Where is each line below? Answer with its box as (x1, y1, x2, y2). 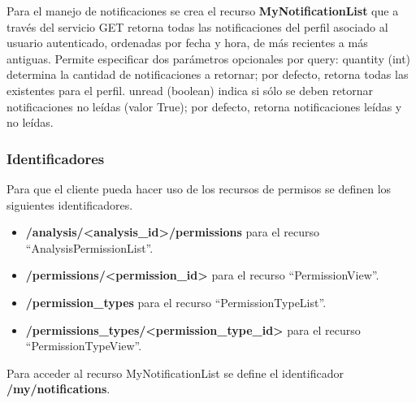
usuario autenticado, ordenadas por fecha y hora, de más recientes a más (6, 34, 368, 51)
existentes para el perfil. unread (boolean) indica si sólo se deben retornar (6, 81, 373, 98)
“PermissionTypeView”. (25, 337, 142, 354)
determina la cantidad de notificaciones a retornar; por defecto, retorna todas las (6, 66, 409, 83)
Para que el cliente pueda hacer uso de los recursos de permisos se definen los (6, 180, 392, 197)
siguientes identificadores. (6, 196, 133, 213)
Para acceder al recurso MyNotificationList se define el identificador (6, 364, 344, 381)
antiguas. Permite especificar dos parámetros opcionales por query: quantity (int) (6, 50, 411, 67)
